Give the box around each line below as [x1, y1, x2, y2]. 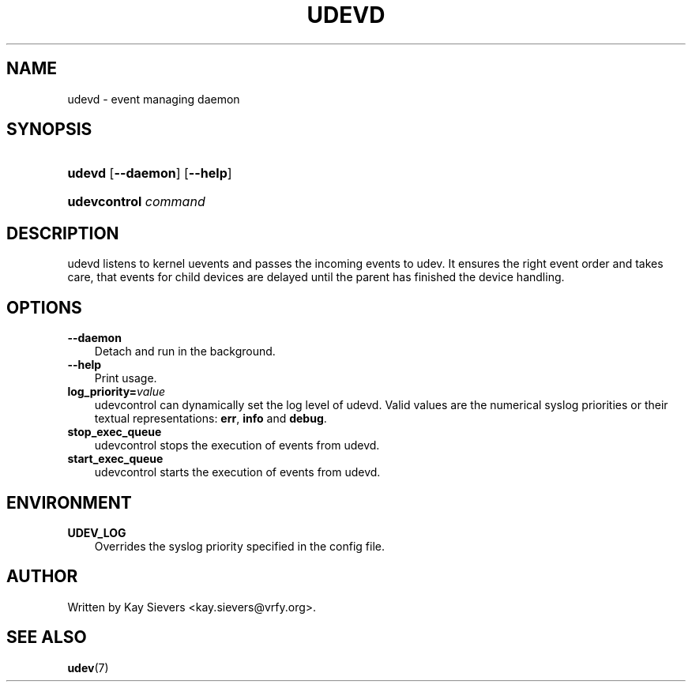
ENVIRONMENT [6, 492, 132, 513]
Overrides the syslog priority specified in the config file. [94, 539, 385, 553]
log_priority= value [67, 385, 166, 399]
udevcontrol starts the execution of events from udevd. [94, 465, 381, 479]
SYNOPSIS [6, 119, 92, 140]
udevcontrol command [67, 194, 205, 210]
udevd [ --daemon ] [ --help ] [67, 165, 232, 182]
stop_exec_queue [67, 425, 162, 439]
